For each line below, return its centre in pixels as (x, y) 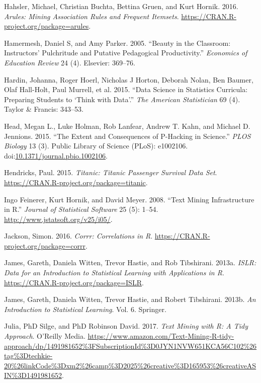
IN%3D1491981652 (33, 375)
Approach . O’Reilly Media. (45, 336)
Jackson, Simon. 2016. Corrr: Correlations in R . (78, 236)
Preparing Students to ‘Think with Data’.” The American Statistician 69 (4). (122, 99)
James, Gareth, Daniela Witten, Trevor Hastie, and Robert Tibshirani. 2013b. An (130, 299)
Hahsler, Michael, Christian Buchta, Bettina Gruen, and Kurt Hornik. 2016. (121, 6)
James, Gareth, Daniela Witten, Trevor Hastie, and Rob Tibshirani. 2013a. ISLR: (130, 262)
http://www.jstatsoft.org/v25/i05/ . (58, 219)
